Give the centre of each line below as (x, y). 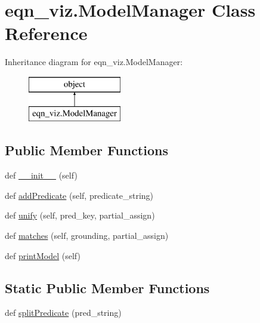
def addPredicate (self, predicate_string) (79, 195)
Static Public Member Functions (107, 287)
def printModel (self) (43, 255)
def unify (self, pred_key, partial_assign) (80, 215)
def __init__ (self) (41, 175)
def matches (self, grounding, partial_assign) (87, 236)
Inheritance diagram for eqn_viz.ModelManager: (94, 62)
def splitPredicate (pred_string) (63, 313)
